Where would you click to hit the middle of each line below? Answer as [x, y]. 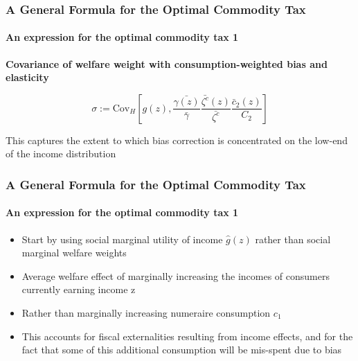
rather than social [293, 239]
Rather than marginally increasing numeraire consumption [146, 313]
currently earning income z [79, 289]
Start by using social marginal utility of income [122, 239]
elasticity [27, 77]
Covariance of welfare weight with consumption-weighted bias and [167, 63]
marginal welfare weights [74, 253]
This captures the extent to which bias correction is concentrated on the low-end [177, 140]
